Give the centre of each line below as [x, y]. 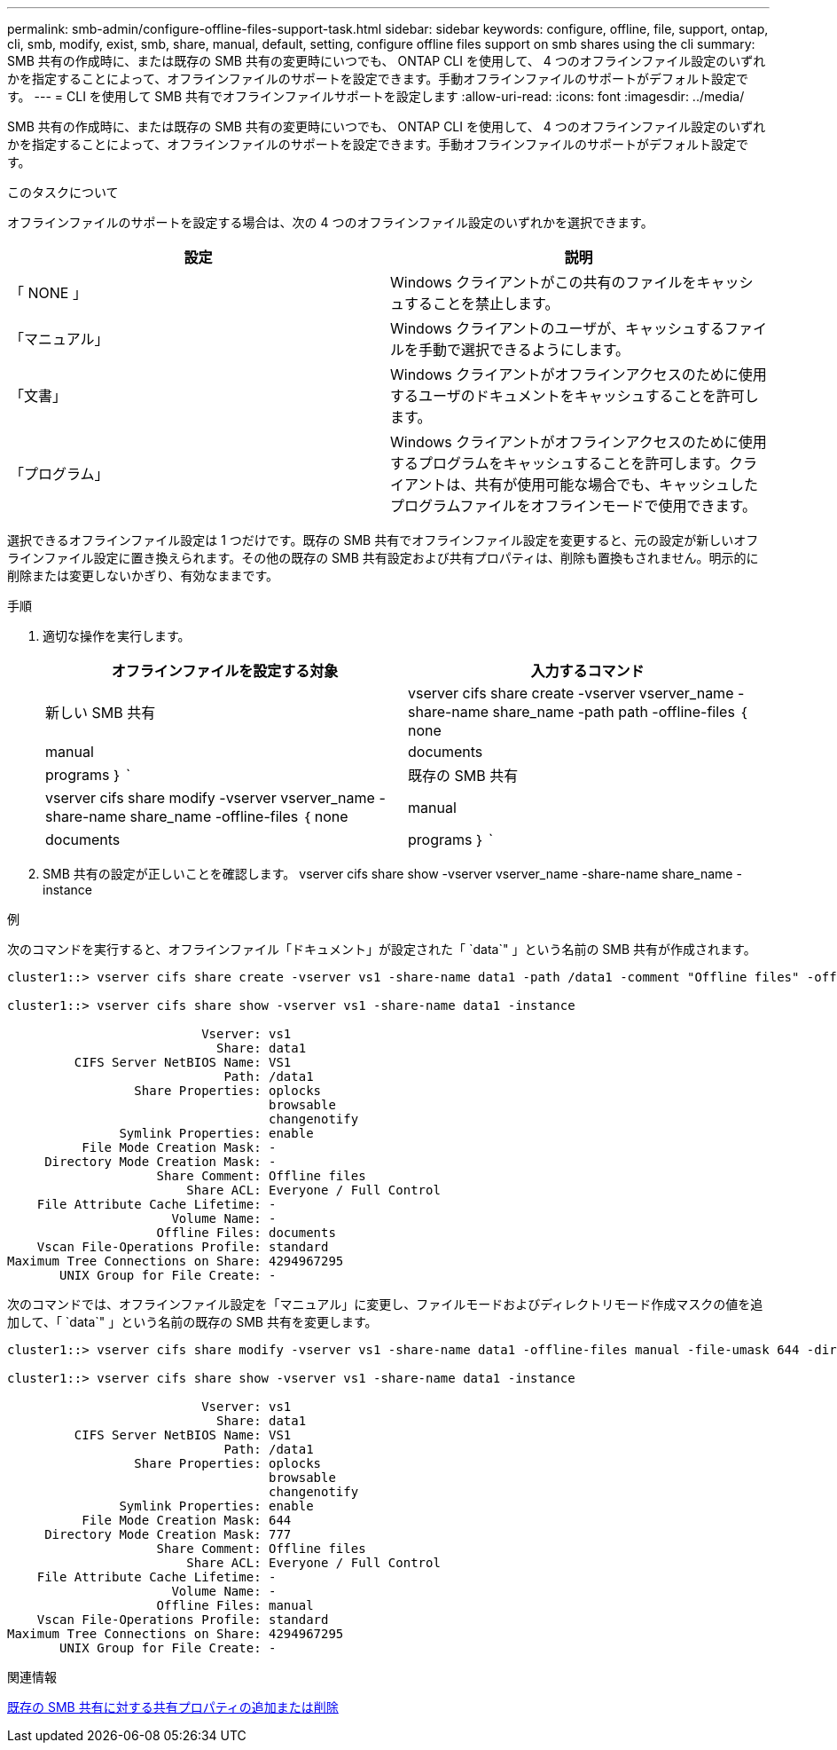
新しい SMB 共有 [101, 713]
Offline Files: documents [246, 1233]
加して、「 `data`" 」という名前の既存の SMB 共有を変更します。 [192, 1322]
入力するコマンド [587, 671]
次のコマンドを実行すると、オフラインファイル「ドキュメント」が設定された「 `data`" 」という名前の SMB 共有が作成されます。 [382, 949]
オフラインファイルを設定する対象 [225, 671]
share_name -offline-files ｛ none [239, 816]
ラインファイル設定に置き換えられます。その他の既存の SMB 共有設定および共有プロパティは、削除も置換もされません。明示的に [383, 558]
